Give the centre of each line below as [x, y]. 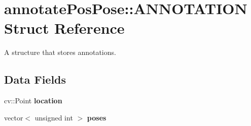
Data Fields [35, 79]
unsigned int [54, 117]
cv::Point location [33, 101]
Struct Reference [64, 28]
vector [14, 117]
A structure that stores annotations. [60, 52]
